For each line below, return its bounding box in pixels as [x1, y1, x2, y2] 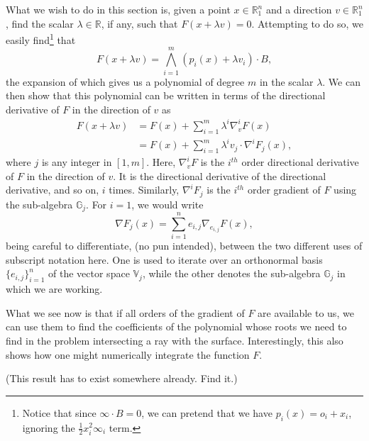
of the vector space [48, 266, 130, 281]
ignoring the [22, 420, 75, 435]
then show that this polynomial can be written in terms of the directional [6, 88, 326, 103]
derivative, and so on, [6, 182, 99, 197]
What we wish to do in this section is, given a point [6, 2, 231, 16]
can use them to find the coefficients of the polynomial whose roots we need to [6, 319, 347, 334]
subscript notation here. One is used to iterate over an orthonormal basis [6, 252, 323, 267]
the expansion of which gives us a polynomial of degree [6, 74, 245, 89]
